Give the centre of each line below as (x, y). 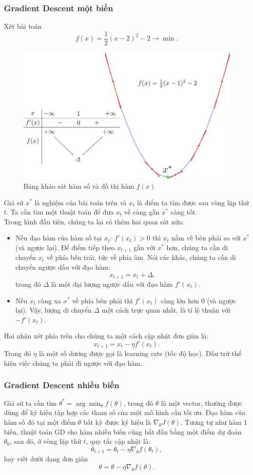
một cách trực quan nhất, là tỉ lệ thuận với (166, 310)
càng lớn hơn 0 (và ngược (198, 300)
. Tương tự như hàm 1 (214, 422)
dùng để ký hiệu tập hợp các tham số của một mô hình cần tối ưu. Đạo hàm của (125, 412)
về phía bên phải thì (103, 300)
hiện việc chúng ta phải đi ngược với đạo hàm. (73, 363)
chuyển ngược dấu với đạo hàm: (63, 267)
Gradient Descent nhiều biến (62, 385)
